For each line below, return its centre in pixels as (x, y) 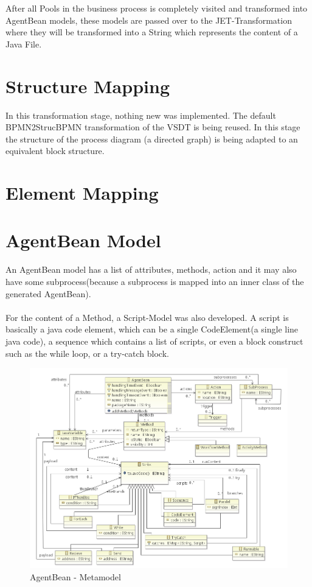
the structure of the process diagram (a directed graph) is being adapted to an (152, 139)
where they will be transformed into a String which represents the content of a (152, 32)
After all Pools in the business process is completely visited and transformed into (157, 8)
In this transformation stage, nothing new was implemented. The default (141, 115)
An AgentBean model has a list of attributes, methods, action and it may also (151, 269)
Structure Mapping (88, 86)
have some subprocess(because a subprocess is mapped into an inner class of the (155, 281)
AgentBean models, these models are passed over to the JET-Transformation (149, 20)
